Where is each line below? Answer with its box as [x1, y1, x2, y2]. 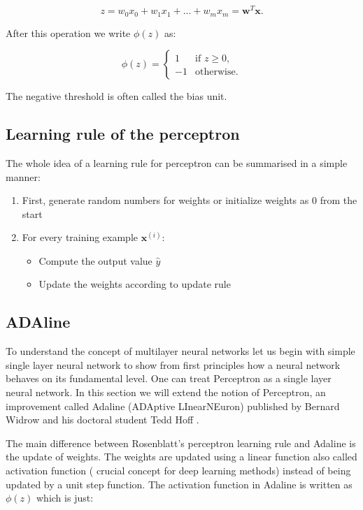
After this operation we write [6, 25, 131, 40]
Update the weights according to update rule [38, 277, 231, 291]
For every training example [22, 230, 138, 245]
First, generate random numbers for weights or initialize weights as [22, 193, 309, 207]
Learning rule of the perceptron [6, 123, 240, 145]
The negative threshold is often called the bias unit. [6, 89, 227, 103]
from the [320, 193, 357, 207]
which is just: [36, 490, 94, 505]
